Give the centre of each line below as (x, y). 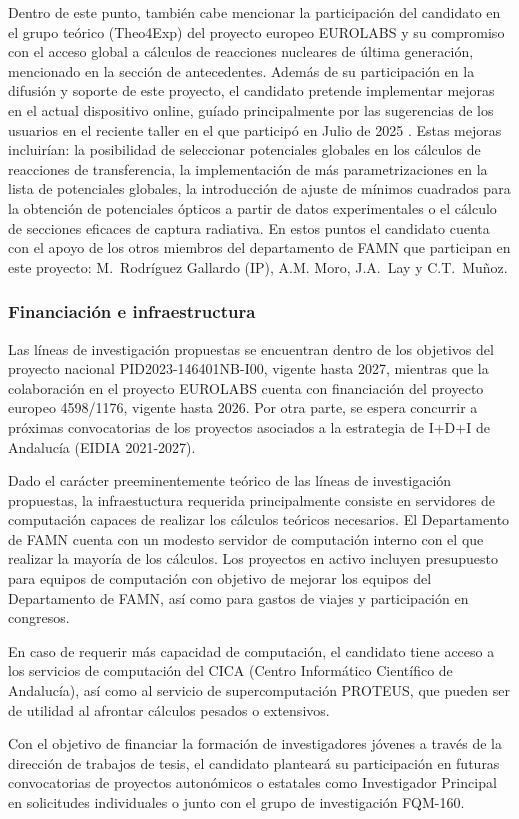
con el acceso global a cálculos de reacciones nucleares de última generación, (241, 51)
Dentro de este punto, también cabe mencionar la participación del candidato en (254, 12)
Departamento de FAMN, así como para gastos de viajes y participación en (238, 597)
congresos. (39, 617)
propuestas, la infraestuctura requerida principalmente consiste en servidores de (251, 499)
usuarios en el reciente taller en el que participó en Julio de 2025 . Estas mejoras (255, 129)
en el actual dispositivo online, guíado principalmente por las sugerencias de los (251, 109)
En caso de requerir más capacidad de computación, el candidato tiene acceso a (251, 650)
